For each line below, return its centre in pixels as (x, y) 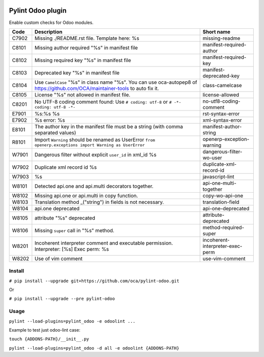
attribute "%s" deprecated (65, 218)
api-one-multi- (220, 183)
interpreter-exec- (222, 246)
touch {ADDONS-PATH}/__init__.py (49, 339)
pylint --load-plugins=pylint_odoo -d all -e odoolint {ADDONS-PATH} (94, 348)
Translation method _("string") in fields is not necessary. (99, 202)
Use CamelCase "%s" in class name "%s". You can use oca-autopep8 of (116, 82)
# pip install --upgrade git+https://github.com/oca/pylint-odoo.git (94, 281)
